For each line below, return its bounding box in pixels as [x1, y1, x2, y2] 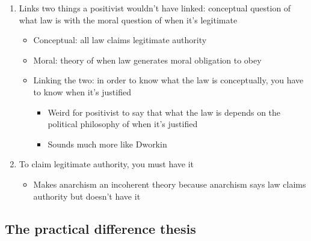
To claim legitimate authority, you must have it [19, 158, 194, 170]
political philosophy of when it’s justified [48, 118, 198, 130]
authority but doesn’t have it [33, 189, 141, 202]
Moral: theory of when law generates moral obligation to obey [33, 53, 262, 66]
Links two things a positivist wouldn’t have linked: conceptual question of [19, 2, 291, 14]
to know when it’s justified [33, 85, 131, 98]
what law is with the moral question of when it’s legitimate [19, 13, 238, 26]
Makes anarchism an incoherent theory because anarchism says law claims [33, 177, 306, 190]
